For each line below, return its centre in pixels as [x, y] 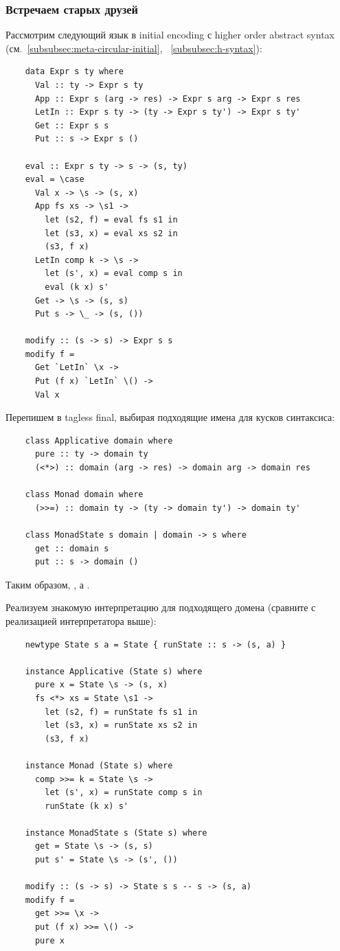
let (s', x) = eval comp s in [114, 274]
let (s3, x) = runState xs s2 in [121, 725]
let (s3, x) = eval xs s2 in [111, 233]
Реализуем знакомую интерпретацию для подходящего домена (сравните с [161, 607]
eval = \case [55, 180]
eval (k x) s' [77, 287]
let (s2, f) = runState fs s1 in [121, 712]
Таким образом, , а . [48, 584]
